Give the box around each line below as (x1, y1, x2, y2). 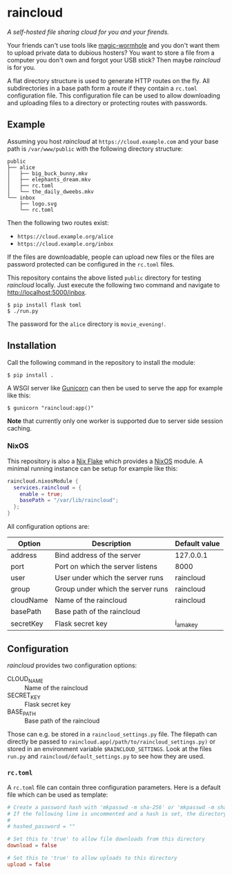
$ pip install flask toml (7, 301, 81, 309)
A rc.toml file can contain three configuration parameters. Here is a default (7, 783, 221, 791)
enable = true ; (19, 490, 64, 498)
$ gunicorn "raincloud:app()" (7, 404, 95, 411)
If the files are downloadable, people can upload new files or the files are (7, 253, 215, 261)
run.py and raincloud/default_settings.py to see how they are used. (7, 752, 205, 760)
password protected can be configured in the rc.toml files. (7, 260, 175, 268)
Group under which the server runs (55, 584, 168, 594)
